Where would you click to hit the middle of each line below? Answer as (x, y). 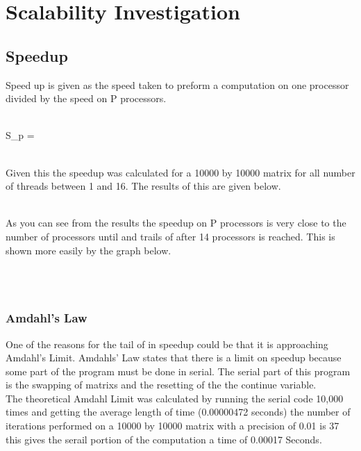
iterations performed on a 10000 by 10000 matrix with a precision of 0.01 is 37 (173, 426)
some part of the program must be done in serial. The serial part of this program (178, 371)
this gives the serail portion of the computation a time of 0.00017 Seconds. (164, 439)
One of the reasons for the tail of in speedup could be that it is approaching (167, 344)
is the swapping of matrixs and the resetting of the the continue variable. (161, 385)
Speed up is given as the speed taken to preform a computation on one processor (177, 84)
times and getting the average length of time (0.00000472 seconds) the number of (178, 412)
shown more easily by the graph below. (89, 250)
